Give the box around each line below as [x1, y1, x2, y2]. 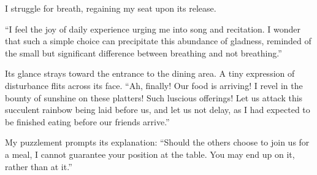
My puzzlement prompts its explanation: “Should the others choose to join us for [5, 136, 310, 149]
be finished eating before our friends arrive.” [5, 115, 170, 128]
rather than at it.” [5, 160, 72, 173]
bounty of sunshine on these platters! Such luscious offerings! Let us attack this [5, 91, 303, 104]
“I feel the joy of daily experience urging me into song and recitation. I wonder [5, 22, 301, 35]
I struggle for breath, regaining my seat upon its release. [5, 2, 216, 14]
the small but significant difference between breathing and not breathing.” [5, 46, 282, 59]
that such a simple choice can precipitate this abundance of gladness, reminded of [5, 34, 311, 47]
